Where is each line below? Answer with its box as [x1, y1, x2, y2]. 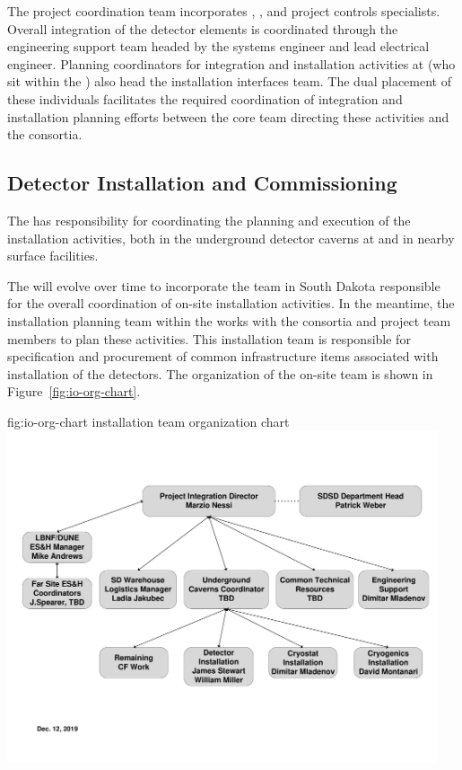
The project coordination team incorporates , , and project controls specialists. [7, 2, 440, 20]
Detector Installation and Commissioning [7, 169, 397, 197]
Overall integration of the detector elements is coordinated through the [7, 19, 398, 38]
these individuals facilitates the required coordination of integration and [7, 89, 403, 108]
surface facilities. [7, 246, 99, 265]
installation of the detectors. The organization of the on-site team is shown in [7, 364, 433, 383]
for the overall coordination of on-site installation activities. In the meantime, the [7, 294, 455, 313]
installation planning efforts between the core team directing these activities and [7, 107, 449, 126]
